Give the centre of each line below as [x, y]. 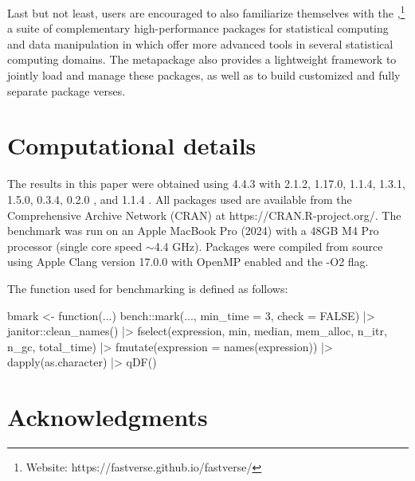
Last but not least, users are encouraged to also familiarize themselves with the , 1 [206, 12]
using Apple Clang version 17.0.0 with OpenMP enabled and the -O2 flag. [188, 262]
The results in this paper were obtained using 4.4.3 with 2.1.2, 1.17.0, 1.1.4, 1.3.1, [206, 184]
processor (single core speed [75, 246]
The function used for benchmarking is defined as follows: [148, 288]
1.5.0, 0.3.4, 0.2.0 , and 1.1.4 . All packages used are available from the [180, 199]
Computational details [132, 145]
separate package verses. [67, 90]
